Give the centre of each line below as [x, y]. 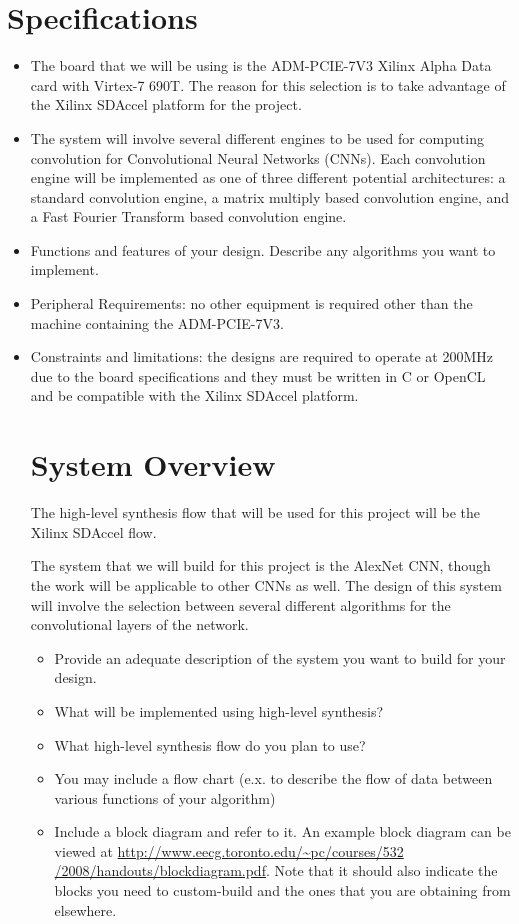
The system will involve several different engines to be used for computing [257, 137]
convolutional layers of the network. [139, 624]
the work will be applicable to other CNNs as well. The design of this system [266, 584]
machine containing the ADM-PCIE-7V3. [157, 322]
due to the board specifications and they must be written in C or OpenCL [258, 375]
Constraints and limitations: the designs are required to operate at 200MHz [261, 356]
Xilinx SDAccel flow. [93, 531]
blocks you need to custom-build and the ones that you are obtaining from [282, 890]
